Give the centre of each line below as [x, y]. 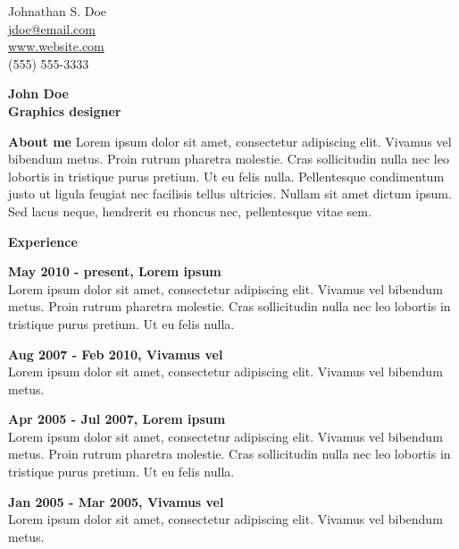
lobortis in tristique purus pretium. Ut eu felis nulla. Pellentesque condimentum [226, 176]
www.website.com [56, 46]
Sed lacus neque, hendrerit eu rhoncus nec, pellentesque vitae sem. [190, 211]
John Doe [38, 93]
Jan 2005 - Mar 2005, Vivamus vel [116, 501]
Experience [43, 241]
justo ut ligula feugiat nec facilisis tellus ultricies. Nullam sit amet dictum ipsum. [230, 194]
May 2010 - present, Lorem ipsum [115, 271]
